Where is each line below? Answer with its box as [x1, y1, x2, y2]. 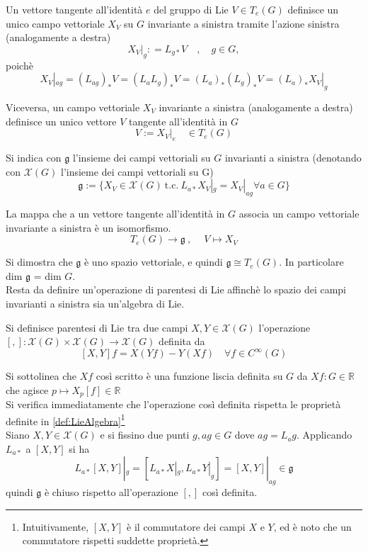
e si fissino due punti [100, 427, 190, 442]
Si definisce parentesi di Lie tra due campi [6, 320, 188, 334]
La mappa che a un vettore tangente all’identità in [6, 205, 225, 220]
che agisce [6, 382, 49, 397]
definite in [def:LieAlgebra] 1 [6, 411, 125, 428]
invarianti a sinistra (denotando [224, 150, 362, 164]
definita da [159, 334, 205, 349]
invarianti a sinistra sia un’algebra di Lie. [6, 295, 185, 310]
